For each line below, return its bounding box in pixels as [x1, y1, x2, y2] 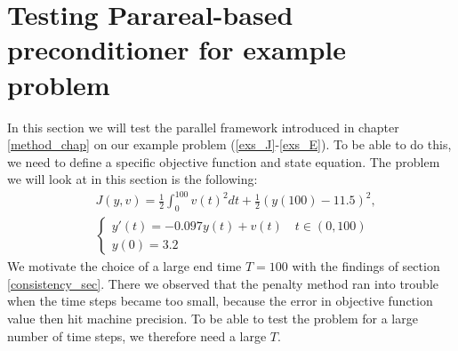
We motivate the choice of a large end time [7, 257, 242, 275]
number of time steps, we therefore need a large [7, 326, 267, 345]
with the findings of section [292, 257, 440, 275]
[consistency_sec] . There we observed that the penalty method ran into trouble [7, 274, 439, 292]
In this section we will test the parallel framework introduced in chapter [7, 117, 399, 136]
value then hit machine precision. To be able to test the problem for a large [7, 309, 418, 328]
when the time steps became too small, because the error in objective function [7, 291, 433, 310]
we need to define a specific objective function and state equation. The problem [7, 152, 440, 171]
